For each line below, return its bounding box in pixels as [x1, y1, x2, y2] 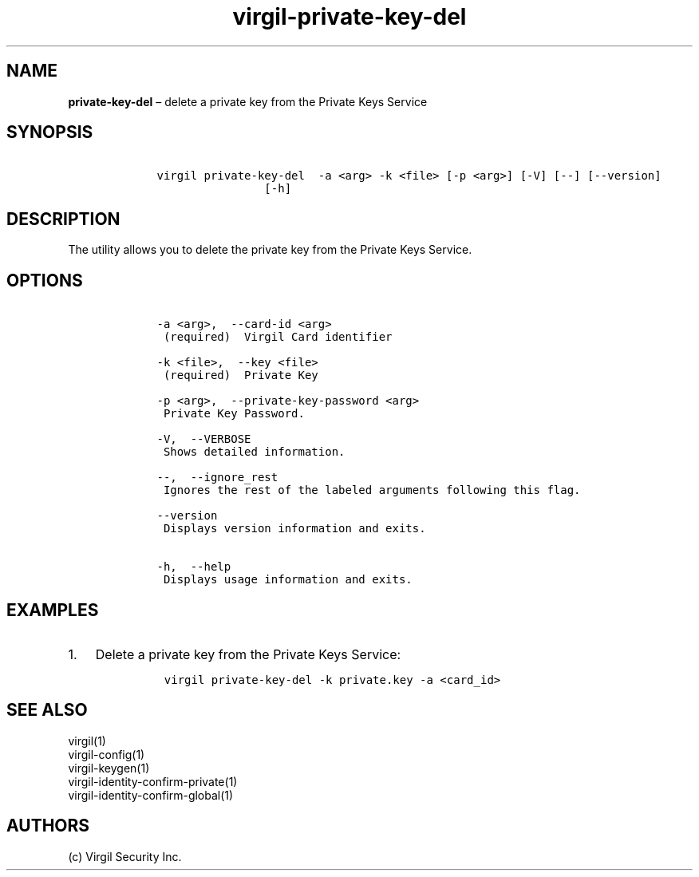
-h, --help [156, 560, 231, 574]
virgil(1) [68, 733, 106, 748]
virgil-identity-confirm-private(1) [68, 774, 238, 788]
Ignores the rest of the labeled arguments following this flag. [163, 484, 581, 497]
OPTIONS [6, 270, 83, 290]
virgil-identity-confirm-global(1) [68, 788, 234, 802]
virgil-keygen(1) [68, 760, 150, 775]
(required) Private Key [163, 369, 318, 382]
